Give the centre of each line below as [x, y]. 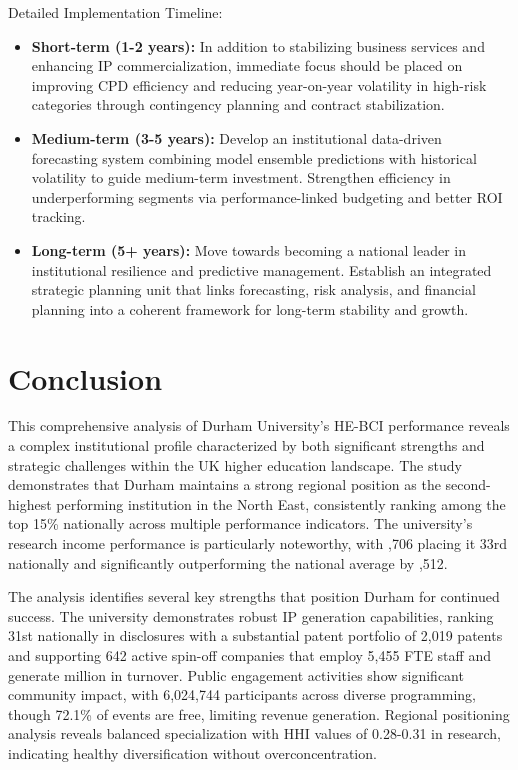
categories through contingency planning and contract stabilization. [238, 104]
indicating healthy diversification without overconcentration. [192, 752]
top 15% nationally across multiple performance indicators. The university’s [240, 523]
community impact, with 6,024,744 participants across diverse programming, [242, 694]
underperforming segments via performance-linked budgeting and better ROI [267, 196]
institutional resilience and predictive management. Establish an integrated [261, 269]
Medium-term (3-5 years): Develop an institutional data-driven [236, 137]
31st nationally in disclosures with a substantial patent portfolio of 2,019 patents [255, 635]
